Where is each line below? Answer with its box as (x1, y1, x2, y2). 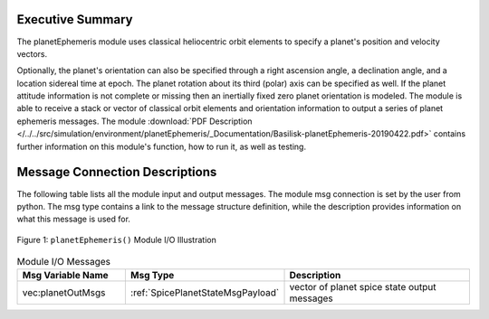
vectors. (16, 48, 48, 59)
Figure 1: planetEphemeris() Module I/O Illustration (16, 234, 216, 245)
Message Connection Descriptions (16, 164, 217, 180)
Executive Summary (16, 12, 133, 27)
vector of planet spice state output (289, 281, 436, 294)
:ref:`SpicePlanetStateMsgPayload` (129, 286, 280, 299)
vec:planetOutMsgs (22, 286, 106, 299)
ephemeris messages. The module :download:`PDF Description (16, 116, 253, 127)
